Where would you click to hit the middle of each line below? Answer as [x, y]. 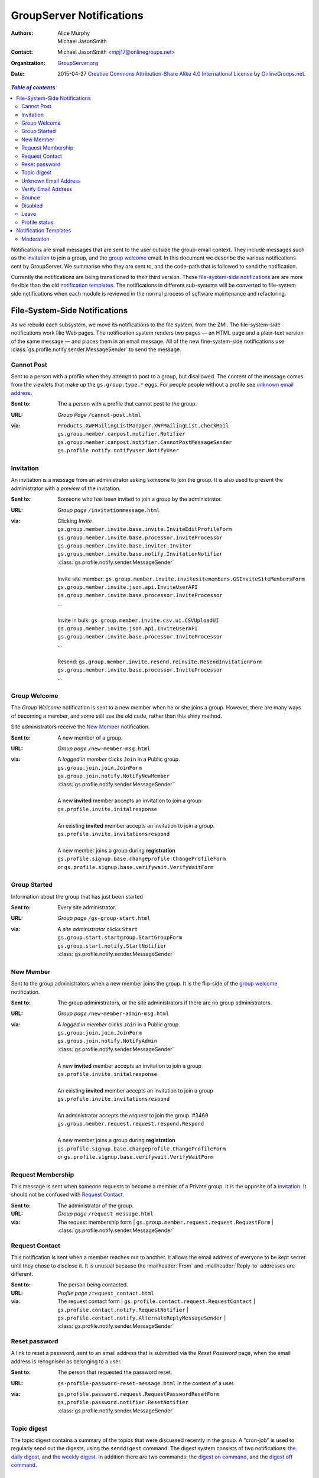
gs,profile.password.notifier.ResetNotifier [123, 1402]
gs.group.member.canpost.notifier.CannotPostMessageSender [145, 442]
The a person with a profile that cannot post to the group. [127, 404]
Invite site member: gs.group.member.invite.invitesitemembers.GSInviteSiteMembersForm [181, 579]
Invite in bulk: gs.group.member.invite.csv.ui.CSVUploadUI [138, 620]
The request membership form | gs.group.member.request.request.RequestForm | [166, 1222]
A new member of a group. [90, 738]
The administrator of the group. [96, 1205]
